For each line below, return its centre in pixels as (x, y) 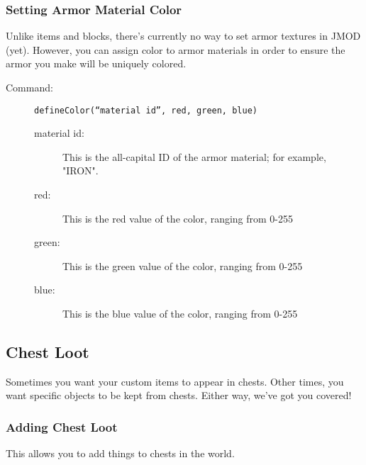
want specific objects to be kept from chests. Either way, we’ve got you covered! (179, 395)
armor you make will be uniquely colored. (96, 63)
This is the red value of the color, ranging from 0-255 (178, 218)
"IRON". (81, 170)
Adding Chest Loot (62, 426)
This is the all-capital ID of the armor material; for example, (194, 156)
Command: (29, 87)
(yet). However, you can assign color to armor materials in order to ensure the (176, 49)
